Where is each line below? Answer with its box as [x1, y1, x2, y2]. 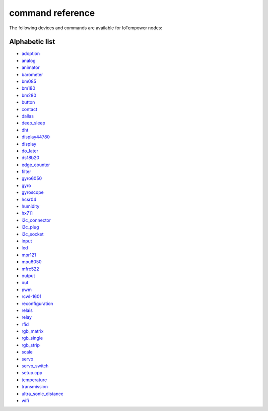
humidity [21, 203, 40, 209]
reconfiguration [21, 300, 54, 306]
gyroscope [21, 189, 44, 195]
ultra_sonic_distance [21, 391, 64, 397]
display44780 [21, 134, 50, 140]
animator [21, 64, 40, 70]
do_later [21, 148, 38, 154]
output [21, 273, 35, 279]
